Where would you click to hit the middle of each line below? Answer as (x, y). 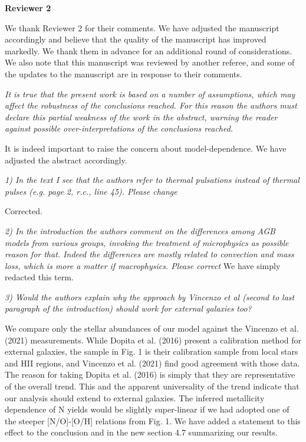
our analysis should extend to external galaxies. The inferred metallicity (135, 397)
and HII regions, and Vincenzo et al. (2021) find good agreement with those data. (152, 363)
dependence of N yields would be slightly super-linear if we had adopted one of (147, 409)
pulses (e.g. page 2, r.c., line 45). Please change (91, 191)
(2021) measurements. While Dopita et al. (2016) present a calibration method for (153, 340)
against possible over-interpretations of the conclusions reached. (119, 128)
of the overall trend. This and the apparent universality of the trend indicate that (152, 386)
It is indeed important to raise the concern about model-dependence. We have (146, 148)
